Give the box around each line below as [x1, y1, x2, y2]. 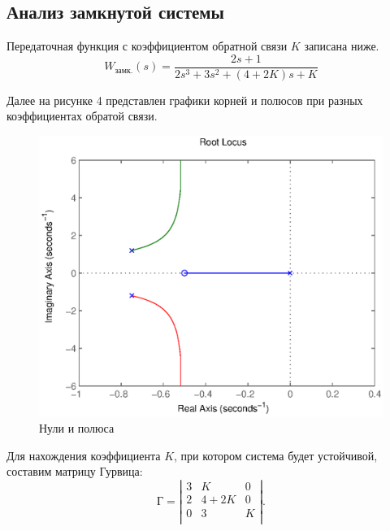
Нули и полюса [39, 419, 115, 436]
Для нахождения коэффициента [6, 446, 161, 464]
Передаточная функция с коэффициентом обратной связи [6, 37, 288, 54]
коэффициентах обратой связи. [6, 107, 158, 124]
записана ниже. [304, 37, 379, 54]
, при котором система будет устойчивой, [174, 446, 378, 464]
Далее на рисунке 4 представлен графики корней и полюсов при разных [6, 91, 363, 108]
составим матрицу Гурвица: [6, 463, 143, 480]
